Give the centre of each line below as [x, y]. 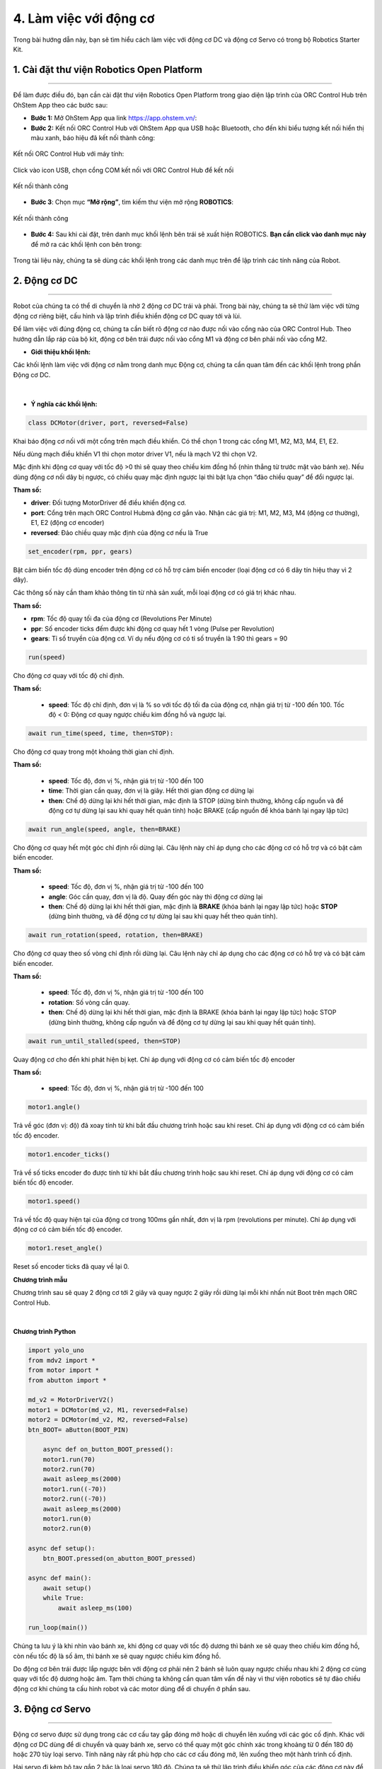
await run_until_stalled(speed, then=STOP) [105, 1041]
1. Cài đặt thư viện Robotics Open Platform [108, 70]
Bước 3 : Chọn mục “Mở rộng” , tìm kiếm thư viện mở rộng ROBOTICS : [132, 202]
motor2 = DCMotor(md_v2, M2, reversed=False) [108, 1420]
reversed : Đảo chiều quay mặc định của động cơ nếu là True [120, 532]
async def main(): [60, 1578]
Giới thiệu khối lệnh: [61, 352]
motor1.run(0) [67, 1519]
